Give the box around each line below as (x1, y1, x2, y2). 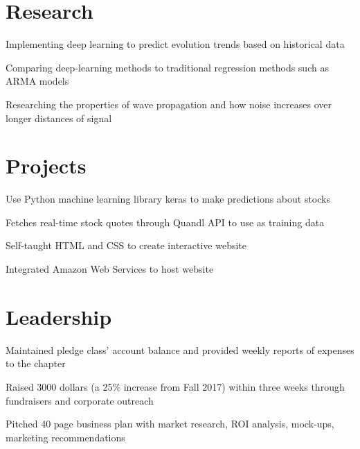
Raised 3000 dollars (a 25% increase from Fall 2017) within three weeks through (6, 379, 345, 393)
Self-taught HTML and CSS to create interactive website (6, 238, 246, 253)
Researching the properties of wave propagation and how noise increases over (6, 96, 332, 111)
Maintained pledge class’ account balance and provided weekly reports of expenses (6, 342, 354, 357)
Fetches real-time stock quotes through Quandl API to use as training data (6, 214, 325, 229)
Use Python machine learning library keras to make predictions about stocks (6, 192, 330, 206)
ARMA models (6, 74, 69, 88)
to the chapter (6, 356, 66, 371)
